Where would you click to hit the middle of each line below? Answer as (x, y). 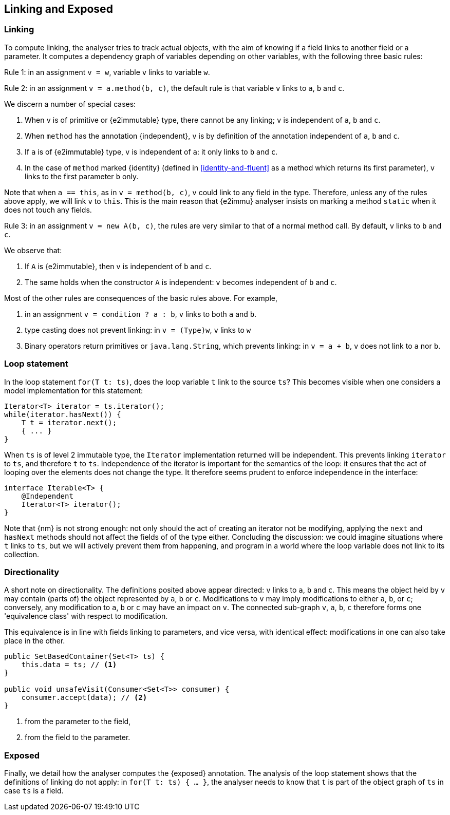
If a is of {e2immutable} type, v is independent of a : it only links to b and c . (151, 151)
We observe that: (33, 250)
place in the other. (35, 641)
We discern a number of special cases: (70, 104)
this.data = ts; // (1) (69, 665)
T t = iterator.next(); (69, 422)
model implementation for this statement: (74, 390)
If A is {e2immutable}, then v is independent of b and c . (118, 266)
